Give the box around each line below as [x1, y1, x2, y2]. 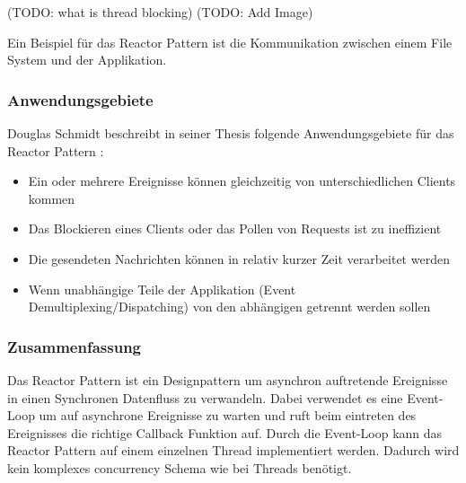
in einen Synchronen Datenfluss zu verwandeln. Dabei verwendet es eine [7, 388, 403, 407]
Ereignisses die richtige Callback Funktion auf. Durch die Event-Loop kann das [7, 423, 443, 442]
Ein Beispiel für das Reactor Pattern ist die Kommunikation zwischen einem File [7, 32, 453, 51]
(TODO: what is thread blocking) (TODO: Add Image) [7, 3, 313, 21]
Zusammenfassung [7, 335, 142, 357]
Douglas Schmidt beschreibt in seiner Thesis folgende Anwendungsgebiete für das [7, 124, 454, 142]
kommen [28, 189, 75, 207]
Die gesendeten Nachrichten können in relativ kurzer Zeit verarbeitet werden [28, 249, 450, 268]
